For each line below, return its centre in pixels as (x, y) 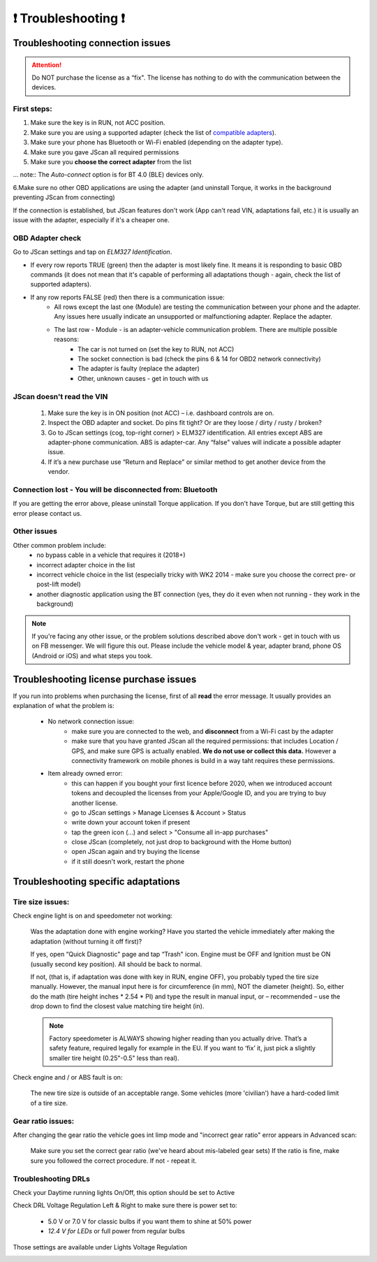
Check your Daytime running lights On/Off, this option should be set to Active (124, 1192)
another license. (95, 803)
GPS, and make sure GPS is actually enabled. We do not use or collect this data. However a (204, 750)
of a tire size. (49, 1103)
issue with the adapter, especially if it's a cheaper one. (91, 220)
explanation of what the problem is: (64, 705)
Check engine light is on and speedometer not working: (93, 916)
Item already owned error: (85, 774)
